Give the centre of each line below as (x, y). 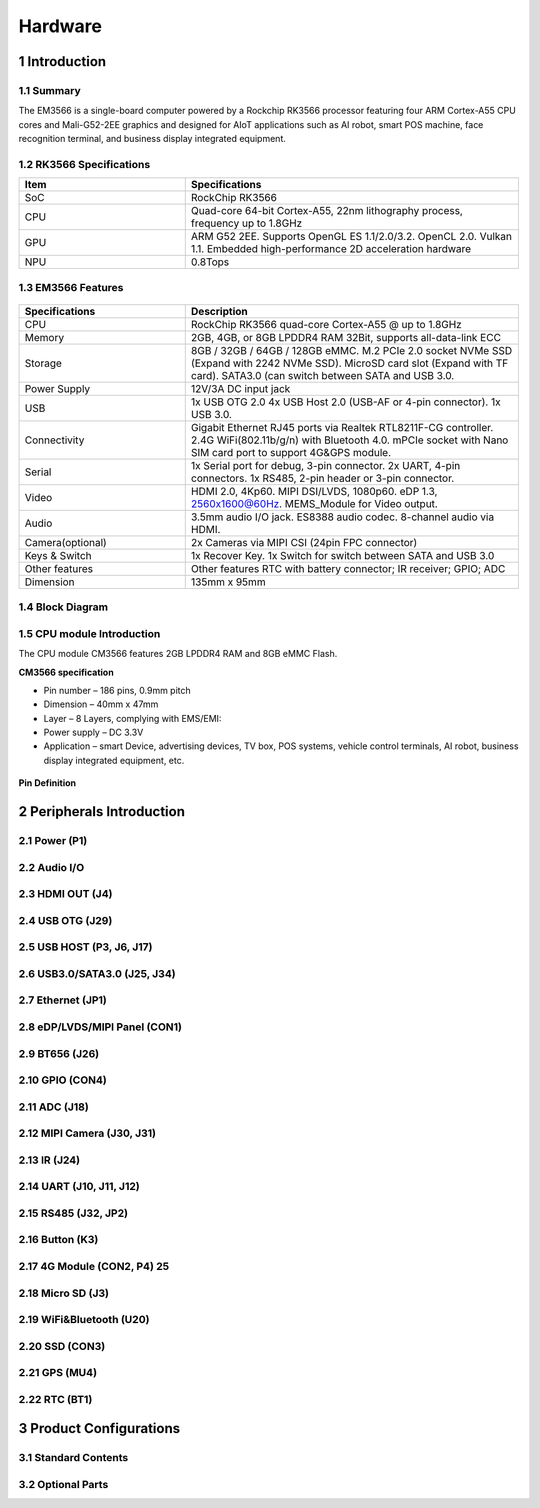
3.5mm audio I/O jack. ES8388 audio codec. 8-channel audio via (342, 517)
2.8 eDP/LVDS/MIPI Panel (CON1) (100, 1027)
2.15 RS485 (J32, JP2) (73, 1213)
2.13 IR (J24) (49, 1160)
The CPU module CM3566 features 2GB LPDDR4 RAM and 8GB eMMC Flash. (178, 654)
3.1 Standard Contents (73, 1458)
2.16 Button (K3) (58, 1240)
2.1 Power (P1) (53, 841)
